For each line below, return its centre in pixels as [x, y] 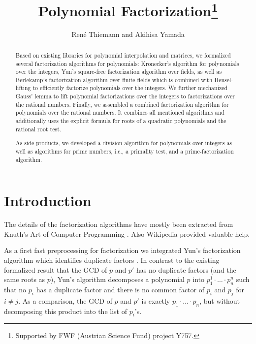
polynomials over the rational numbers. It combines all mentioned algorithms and [120, 112]
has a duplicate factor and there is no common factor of [120, 289]
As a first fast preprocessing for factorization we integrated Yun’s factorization [122, 250]
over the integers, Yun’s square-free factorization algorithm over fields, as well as [119, 72]
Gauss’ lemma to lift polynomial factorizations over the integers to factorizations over [125, 96]
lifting [23, 88]
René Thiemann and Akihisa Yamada [128, 34]
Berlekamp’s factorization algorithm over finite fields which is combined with [114, 79]
